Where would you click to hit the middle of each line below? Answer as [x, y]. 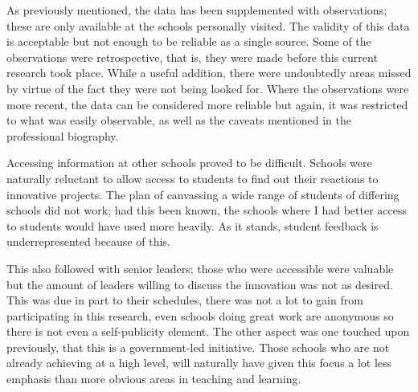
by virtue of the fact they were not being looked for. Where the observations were [208, 88]
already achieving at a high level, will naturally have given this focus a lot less [199, 363]
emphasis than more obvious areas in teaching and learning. [154, 379]
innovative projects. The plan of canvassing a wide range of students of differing [203, 194]
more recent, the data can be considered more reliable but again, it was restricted [207, 104]
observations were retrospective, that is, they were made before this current [192, 57]
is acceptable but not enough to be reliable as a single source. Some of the [189, 41]
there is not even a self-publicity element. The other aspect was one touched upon [208, 331]
